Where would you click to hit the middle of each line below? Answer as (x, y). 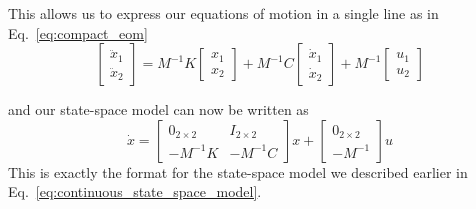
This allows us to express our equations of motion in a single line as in (223, 13)
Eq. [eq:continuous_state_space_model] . (135, 191)
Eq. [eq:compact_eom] (78, 32)
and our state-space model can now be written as (158, 109)
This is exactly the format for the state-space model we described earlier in (238, 171)
